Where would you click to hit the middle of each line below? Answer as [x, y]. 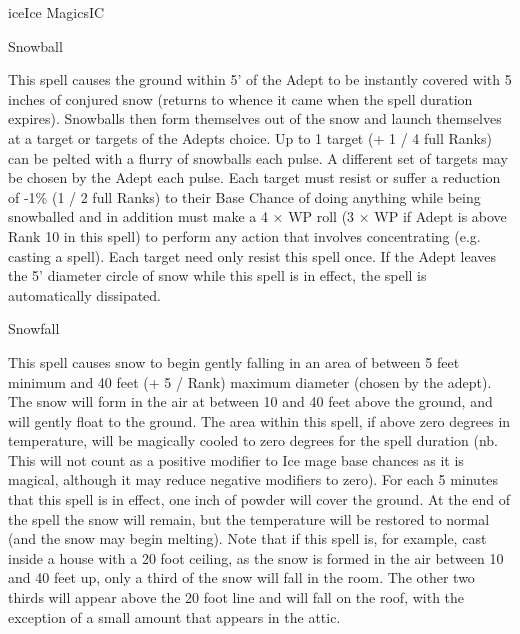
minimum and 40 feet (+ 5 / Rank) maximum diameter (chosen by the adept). [250, 381]
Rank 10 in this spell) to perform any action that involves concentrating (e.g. [244, 235]
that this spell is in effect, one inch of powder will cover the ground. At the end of [259, 499]
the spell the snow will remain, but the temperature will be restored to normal [249, 518]
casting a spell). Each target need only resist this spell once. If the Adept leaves [252, 255]
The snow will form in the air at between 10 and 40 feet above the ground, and [250, 401]
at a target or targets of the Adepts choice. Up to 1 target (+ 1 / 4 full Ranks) [250, 137]
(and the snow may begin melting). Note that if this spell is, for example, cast [247, 538]
